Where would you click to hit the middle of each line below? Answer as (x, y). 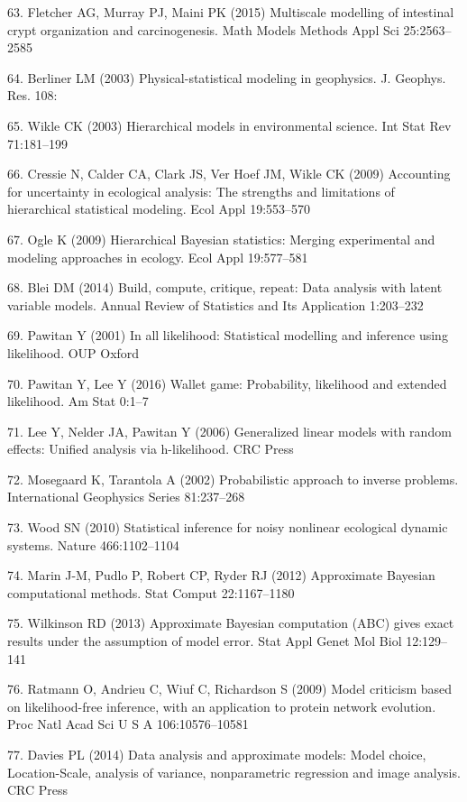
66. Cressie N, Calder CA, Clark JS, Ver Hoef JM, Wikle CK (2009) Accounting (229, 174)
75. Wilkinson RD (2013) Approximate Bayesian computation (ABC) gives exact (231, 623)
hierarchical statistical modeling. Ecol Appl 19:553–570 (159, 209)
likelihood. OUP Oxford (73, 352)
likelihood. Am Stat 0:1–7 (78, 401)
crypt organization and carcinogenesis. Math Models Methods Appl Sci (203, 29)
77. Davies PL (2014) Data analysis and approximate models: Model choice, (217, 754)
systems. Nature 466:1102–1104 (93, 544)
